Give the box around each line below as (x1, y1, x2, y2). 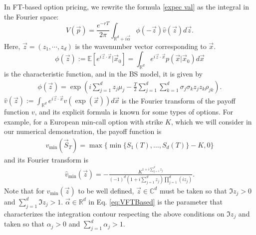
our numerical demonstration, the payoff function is (4, 126, 162, 136)
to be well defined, (78, 185, 134, 195)
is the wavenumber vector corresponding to (75, 40, 207, 51)
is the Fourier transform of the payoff (121, 95, 236, 105)
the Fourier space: (4, 11, 59, 21)
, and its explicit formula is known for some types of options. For (34, 106, 234, 116)
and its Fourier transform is (4, 154, 88, 164)
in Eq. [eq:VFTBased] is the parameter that (88, 196, 223, 206)
